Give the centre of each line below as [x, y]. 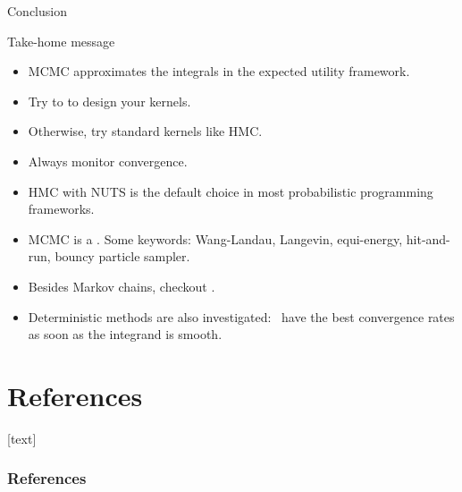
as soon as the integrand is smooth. [125, 334]
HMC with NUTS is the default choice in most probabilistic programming [231, 191]
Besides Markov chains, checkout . [122, 286]
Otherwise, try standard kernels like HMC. [145, 131]
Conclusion [37, 11]
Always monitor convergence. [108, 161]
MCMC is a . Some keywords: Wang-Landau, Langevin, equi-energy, [215, 238]
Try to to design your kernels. [109, 101]
